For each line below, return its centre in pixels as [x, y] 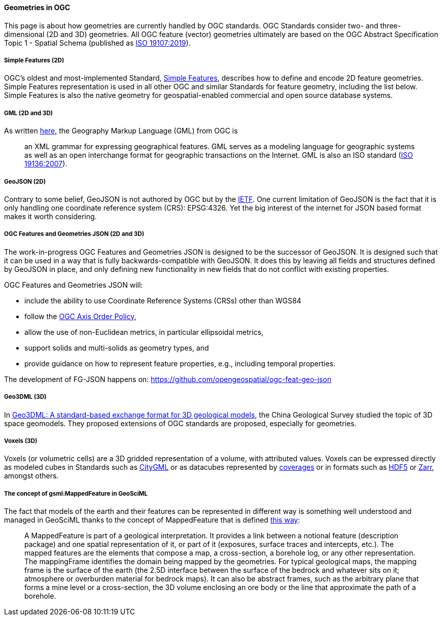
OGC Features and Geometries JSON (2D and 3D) [74, 234]
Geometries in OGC [37, 7]
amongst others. [31, 476]
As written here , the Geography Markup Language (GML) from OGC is [121, 131]
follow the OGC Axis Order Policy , [80, 316]
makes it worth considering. [50, 216]
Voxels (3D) [21, 441]
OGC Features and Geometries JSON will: [74, 285]
